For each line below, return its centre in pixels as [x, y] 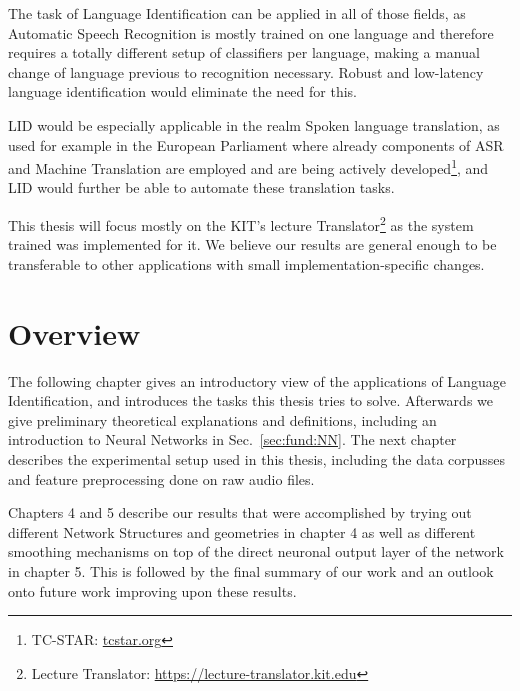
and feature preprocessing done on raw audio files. [161, 478]
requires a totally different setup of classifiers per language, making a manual [244, 52]
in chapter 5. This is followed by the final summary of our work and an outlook [251, 570]
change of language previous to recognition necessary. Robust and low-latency [246, 71]
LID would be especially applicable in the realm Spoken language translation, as [254, 124]
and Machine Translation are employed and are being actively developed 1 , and [248, 166]
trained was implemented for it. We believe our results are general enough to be [252, 244]
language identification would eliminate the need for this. [182, 91]
